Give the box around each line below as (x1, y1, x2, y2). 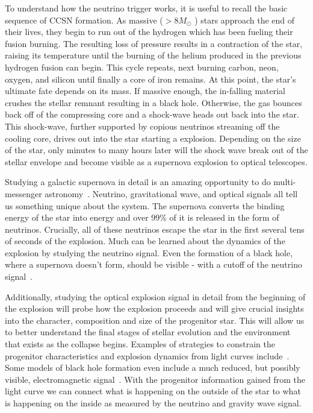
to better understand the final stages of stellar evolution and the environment (5, 326, 291, 338)
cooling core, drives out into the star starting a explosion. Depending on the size (5, 131, 301, 144)
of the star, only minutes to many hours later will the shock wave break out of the (5, 143, 308, 156)
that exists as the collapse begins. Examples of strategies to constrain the (5, 338, 275, 350)
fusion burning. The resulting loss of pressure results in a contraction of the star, (5, 37, 303, 49)
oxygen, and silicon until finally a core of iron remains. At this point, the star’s (5, 72, 296, 85)
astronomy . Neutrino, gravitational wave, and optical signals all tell (45, 187, 298, 200)
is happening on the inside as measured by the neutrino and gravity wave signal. (5, 397, 302, 409)
